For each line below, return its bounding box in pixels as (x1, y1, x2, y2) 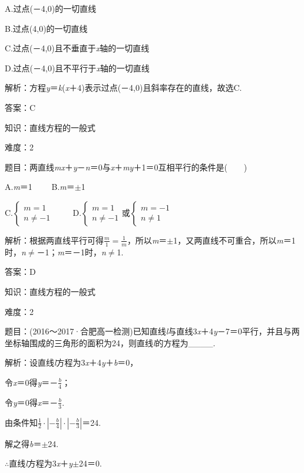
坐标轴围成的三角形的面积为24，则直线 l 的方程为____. (5, 336, 216, 349)
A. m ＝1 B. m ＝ (5, 180, 75, 193)
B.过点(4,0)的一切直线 (5, 22, 88, 34)
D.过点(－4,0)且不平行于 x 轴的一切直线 (5, 61, 150, 74)
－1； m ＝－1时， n (37, 245, 106, 258)
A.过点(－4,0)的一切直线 (5, 2, 97, 14)
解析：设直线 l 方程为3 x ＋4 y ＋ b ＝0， (5, 356, 138, 369)
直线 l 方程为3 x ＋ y (9, 457, 73, 469)
